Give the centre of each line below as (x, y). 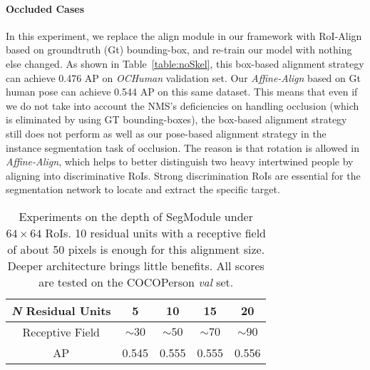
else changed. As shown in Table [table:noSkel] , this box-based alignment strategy (185, 63)
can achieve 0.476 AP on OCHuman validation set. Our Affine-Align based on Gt (183, 77)
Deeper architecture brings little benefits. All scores (136, 265)
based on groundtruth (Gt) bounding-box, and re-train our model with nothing (179, 50)
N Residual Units (61, 310)
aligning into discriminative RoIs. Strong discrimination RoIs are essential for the (183, 175)
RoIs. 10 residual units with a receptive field (155, 232)
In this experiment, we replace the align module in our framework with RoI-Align (184, 35)
